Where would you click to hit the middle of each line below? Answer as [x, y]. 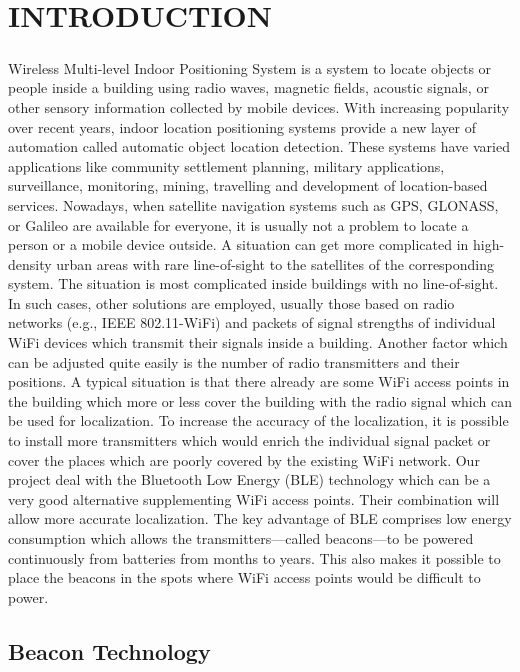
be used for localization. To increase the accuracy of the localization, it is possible [258, 420]
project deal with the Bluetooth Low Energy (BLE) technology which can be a [249, 479]
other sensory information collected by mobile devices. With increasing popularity [259, 106]
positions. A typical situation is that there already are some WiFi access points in [259, 381]
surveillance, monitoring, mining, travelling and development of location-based [248, 185]
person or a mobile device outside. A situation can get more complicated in [238, 244]
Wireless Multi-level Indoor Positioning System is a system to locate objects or [250, 67]
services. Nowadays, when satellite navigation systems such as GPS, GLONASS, [253, 204]
